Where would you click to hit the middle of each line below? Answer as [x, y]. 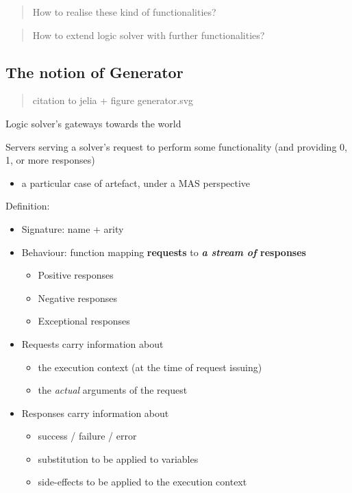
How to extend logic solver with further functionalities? [149, 35]
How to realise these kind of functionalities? [124, 12]
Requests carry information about [92, 343]
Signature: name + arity [73, 228]
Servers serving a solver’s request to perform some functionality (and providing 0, [176, 146]
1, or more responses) [50, 160]
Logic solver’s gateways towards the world [93, 123]
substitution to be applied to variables [118, 458]
